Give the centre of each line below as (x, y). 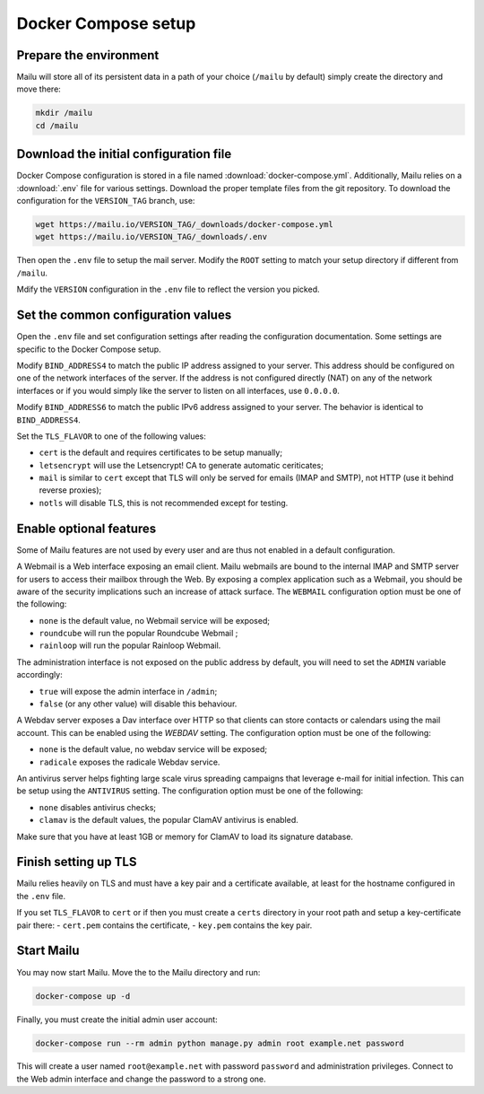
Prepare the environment (88, 55)
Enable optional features (86, 528)
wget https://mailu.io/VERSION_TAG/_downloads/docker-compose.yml (184, 225)
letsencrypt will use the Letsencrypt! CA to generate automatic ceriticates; (181, 465)
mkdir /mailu (64, 113)
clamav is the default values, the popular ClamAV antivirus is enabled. (169, 820)
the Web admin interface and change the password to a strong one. (141, 1079)
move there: (39, 89)
